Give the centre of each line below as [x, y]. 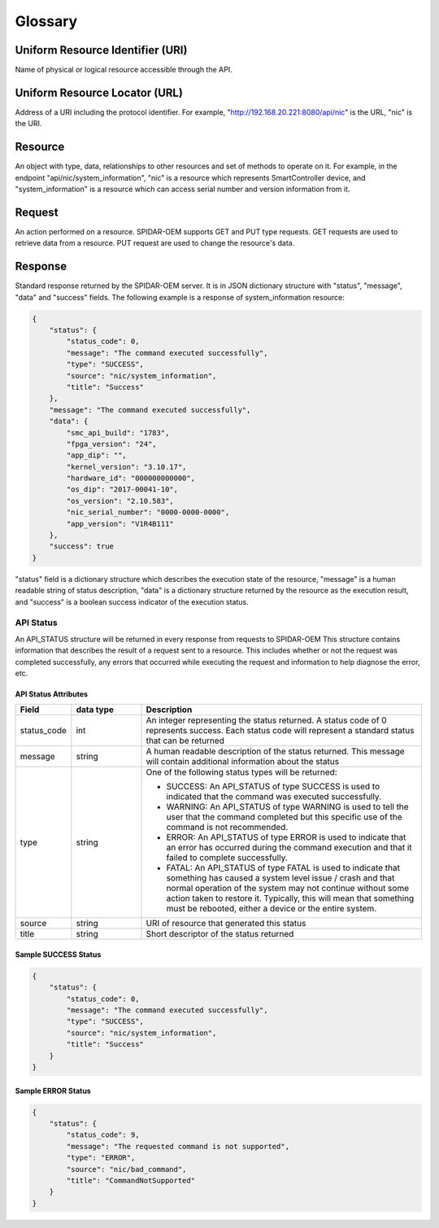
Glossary [46, 21]
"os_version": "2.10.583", [120, 501]
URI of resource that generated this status [226, 924]
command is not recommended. [227, 828]
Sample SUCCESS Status [58, 954]
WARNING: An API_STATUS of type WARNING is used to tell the [288, 807]
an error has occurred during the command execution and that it [289, 848]
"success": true [81, 546]
